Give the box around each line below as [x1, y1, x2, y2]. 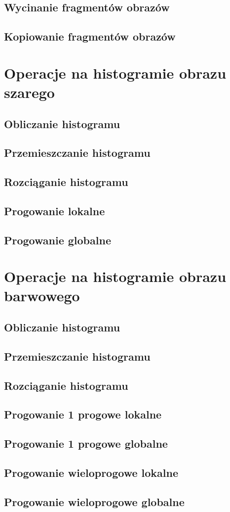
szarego [4, 82, 55, 102]
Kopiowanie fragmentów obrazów [4, 29, 176, 44]
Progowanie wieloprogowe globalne [4, 494, 185, 509]
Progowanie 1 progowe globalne [4, 436, 168, 451]
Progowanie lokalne [4, 203, 105, 218]
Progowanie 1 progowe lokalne [4, 407, 162, 422]
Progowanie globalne [4, 232, 111, 247]
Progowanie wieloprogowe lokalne [4, 465, 179, 480]
